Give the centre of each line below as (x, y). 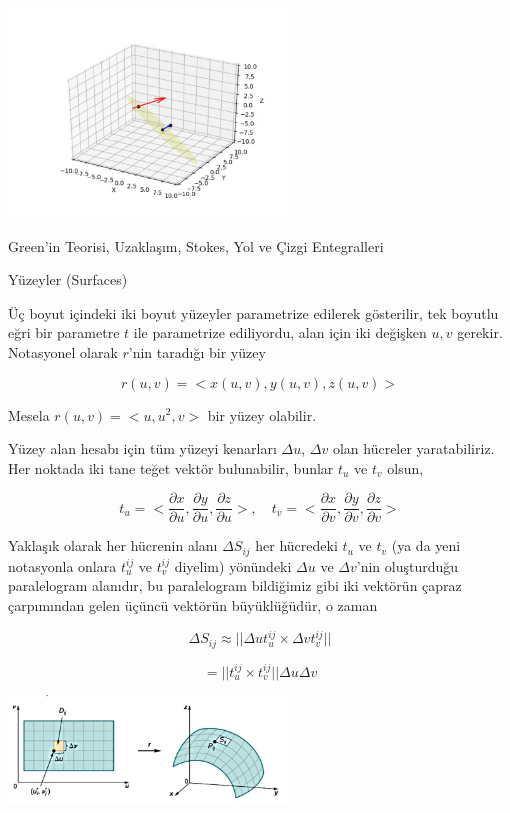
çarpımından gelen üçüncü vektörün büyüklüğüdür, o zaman (193, 605)
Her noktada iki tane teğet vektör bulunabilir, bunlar (171, 467)
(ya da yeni (426, 545)
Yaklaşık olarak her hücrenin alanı (113, 545)
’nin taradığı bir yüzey (197, 351)
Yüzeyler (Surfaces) (68, 279)
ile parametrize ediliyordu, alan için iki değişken (280, 332)
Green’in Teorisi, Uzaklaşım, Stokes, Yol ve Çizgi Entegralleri (196, 245)
